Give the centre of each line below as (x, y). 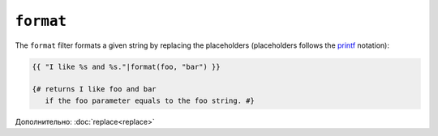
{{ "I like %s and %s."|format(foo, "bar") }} (126, 66)
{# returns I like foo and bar (94, 89)
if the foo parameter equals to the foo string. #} (150, 100)
